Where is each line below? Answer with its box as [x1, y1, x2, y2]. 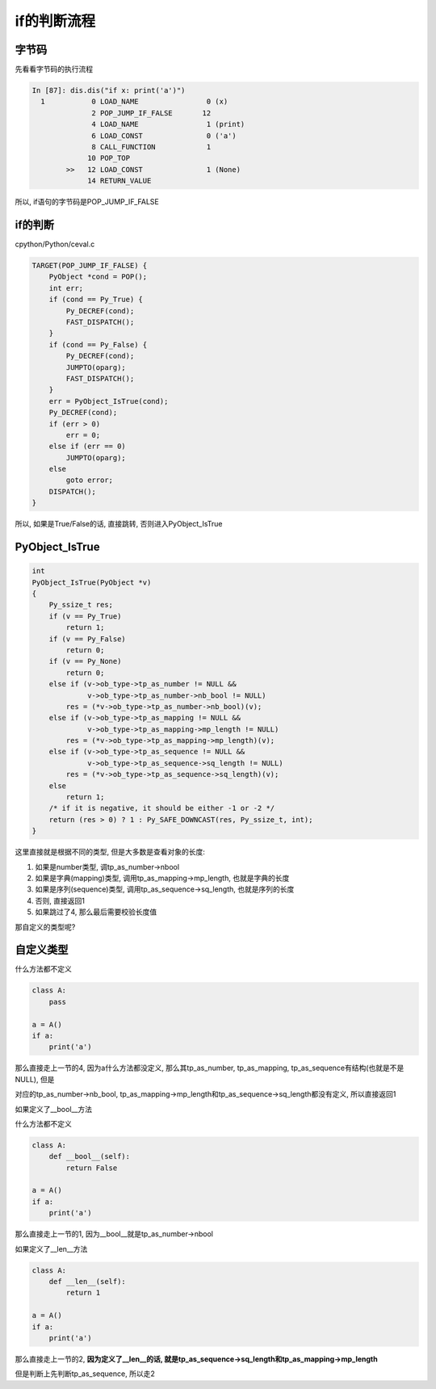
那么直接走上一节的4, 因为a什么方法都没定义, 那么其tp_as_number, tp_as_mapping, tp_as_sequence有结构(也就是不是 [15, 1063, 405, 1073]
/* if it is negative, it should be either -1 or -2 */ [48, 804, 275, 813]
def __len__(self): [48, 1277, 127, 1286]
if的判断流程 [15, 12, 96, 30]
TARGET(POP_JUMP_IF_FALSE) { [31, 261, 148, 271]
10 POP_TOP [87, 153, 131, 163]
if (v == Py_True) [48, 611, 122, 621]
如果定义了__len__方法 [15, 1244, 88, 1253]
